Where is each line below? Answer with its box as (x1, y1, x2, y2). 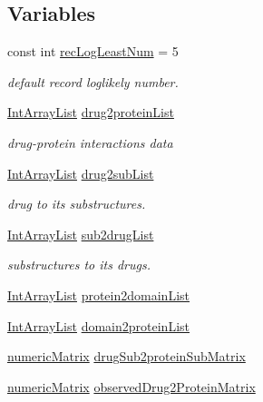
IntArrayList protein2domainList (7, 285, 190, 304)
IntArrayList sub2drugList (7, 224, 154, 243)
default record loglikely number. (7, 72, 179, 91)
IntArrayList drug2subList (7, 163, 154, 182)
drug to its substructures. (7, 194, 146, 213)
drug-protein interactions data (7, 132, 173, 152)
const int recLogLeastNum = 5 (7, 42, 179, 61)
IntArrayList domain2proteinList (7, 316, 190, 335)
